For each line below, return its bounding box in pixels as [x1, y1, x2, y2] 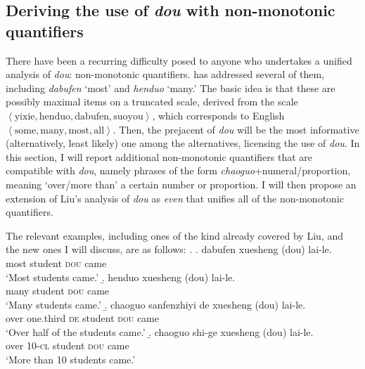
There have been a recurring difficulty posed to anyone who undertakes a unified [6, 53, 352, 67]
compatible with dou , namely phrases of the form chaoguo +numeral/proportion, [6, 163, 351, 178]
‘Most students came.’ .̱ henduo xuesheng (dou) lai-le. [6, 269, 236, 284]
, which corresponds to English [152, 108, 285, 122]
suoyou [113, 111, 143, 122]
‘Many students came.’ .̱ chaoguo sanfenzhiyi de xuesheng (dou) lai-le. [6, 297, 306, 311]
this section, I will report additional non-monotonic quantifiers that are [6, 149, 312, 164]
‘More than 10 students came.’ [6, 352, 136, 367]
